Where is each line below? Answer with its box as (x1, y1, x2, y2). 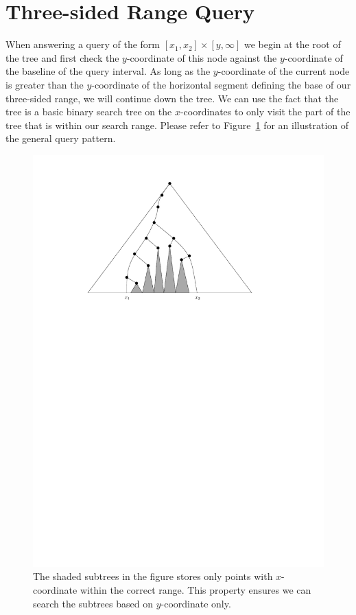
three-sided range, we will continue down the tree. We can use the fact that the (5, 91, 339, 105)
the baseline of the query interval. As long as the (5, 64, 211, 78)
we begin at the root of (244, 37, 341, 51)
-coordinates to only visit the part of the (180, 104, 351, 119)
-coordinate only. (161, 596, 231, 610)
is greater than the (5, 77, 84, 91)
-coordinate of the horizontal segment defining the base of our (91, 77, 351, 91)
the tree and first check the (5, 50, 119, 65)
